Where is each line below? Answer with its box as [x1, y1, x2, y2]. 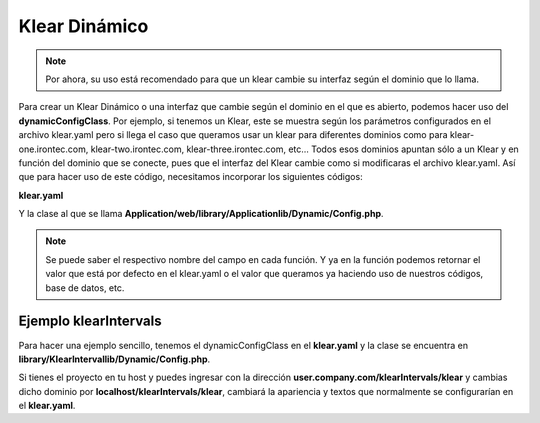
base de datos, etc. [45, 281, 125, 294]
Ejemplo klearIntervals [18, 313, 162, 330]
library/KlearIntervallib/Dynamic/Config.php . [18, 353, 211, 365]
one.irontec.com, [18, 143, 89, 155]
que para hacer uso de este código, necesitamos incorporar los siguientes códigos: [18, 171, 364, 183]
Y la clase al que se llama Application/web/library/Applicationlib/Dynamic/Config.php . [18, 208, 384, 220]
